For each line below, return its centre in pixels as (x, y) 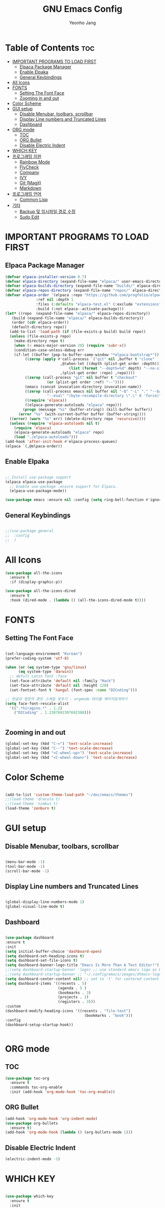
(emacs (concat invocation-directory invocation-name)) (83, 387)
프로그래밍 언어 (27, 194)
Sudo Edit (29, 217)
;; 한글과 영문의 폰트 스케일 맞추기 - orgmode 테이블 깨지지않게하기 (66, 699)
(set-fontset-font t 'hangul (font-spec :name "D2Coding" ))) (73, 690)
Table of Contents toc (50, 48)
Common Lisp (34, 199)
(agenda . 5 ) (72, 988)
